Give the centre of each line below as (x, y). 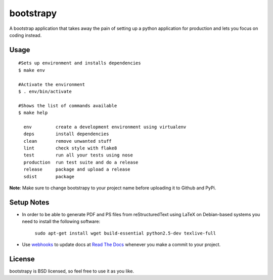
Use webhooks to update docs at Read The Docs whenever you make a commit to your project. (121, 245)
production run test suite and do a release (81, 162)
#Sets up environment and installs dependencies (80, 63)
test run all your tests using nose (78, 155)
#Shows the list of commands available (68, 106)
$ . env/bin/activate (45, 91)
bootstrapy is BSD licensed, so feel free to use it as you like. (72, 271)
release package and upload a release (77, 169)
